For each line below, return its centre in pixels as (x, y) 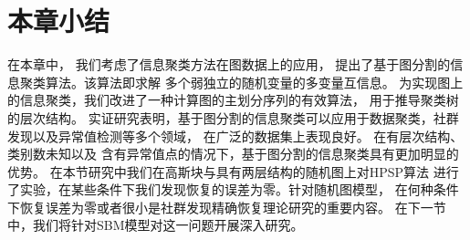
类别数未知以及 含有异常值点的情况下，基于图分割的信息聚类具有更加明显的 (233, 154)
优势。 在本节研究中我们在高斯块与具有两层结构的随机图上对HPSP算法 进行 (233, 171)
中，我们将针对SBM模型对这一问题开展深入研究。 (156, 225)
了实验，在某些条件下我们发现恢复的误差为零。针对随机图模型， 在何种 (220, 189)
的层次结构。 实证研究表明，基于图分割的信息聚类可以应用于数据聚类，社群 (233, 117)
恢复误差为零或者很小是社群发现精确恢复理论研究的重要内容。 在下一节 (233, 207)
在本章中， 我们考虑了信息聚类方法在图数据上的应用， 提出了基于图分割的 (229, 64)
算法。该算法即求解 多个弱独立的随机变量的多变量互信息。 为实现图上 (254, 82)
